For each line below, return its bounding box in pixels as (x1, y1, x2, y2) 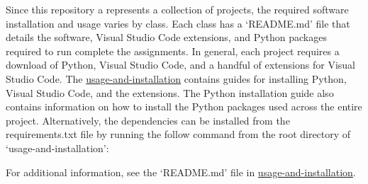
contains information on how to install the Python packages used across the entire (6, 99, 362, 114)
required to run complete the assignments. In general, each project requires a (6, 43, 340, 58)
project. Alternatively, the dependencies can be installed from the (6, 113, 290, 127)
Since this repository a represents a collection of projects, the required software (6, 2, 349, 16)
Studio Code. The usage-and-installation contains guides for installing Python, (6, 71, 347, 86)
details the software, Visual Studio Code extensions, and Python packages (6, 30, 327, 45)
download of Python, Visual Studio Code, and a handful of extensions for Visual (6, 57, 355, 72)
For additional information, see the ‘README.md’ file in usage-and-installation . (6, 164, 356, 179)
